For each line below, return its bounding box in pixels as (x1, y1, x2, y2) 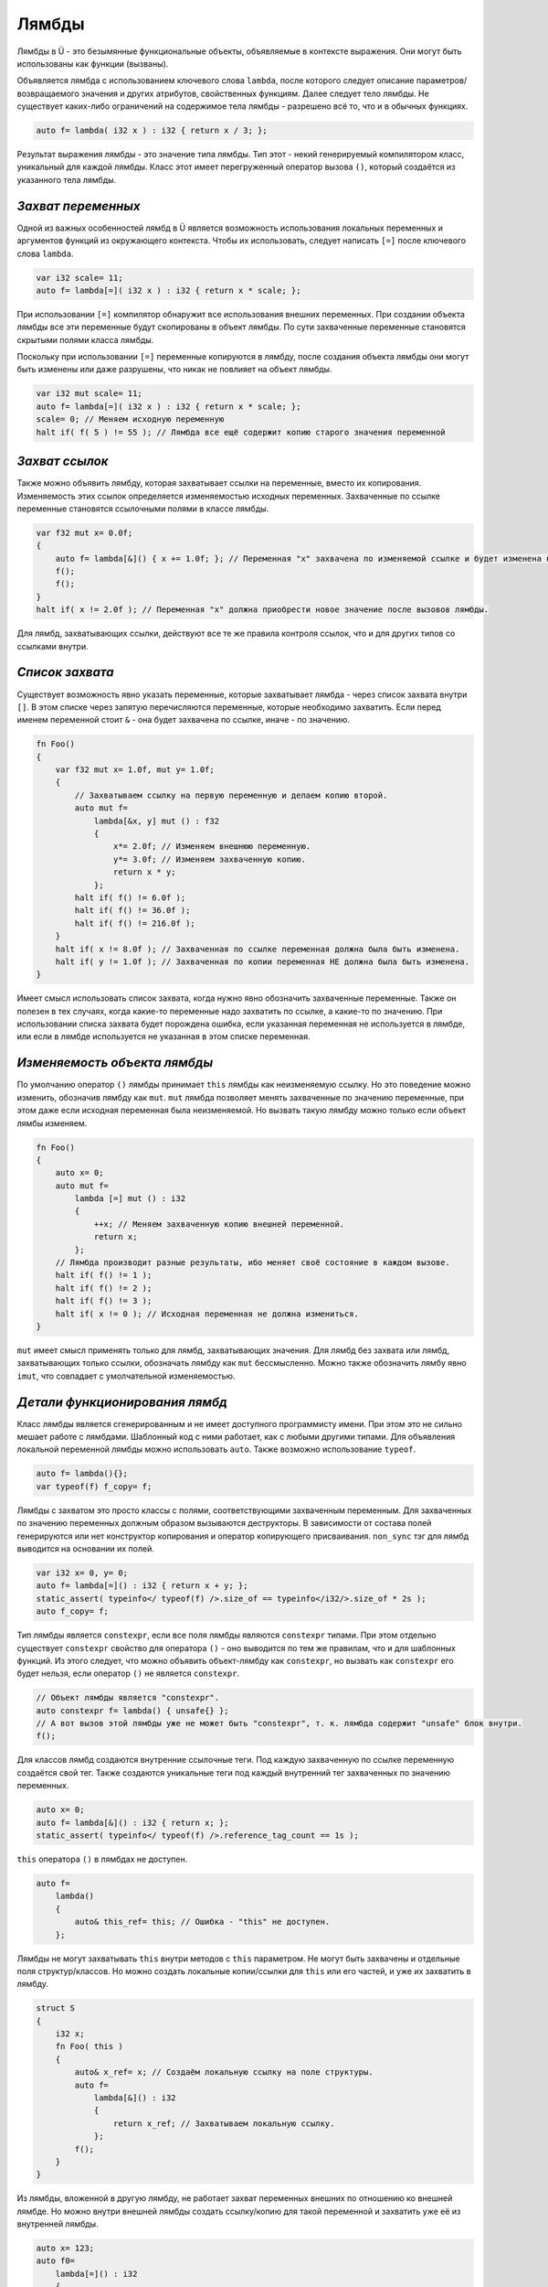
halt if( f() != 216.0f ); (74, 918, 195, 929)
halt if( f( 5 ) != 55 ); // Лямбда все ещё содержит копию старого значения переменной (36, 426, 447, 437)
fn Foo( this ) (55, 2041, 123, 2052)
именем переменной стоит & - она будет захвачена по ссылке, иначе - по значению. (16, 714, 351, 725)
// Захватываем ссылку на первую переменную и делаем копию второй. (74, 789, 388, 800)
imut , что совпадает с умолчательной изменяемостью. (16, 1370, 236, 1381)
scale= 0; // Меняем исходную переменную (36, 414, 225, 424)
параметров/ (416, 75, 468, 86)
